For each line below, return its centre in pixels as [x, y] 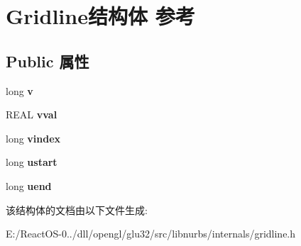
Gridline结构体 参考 [100, 16]
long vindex [33, 138]
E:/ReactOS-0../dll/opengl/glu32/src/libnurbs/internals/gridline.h [151, 234]
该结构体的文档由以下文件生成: [77, 209]
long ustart [32, 162]
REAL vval [32, 114]
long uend [29, 185]
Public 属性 [48, 61]
